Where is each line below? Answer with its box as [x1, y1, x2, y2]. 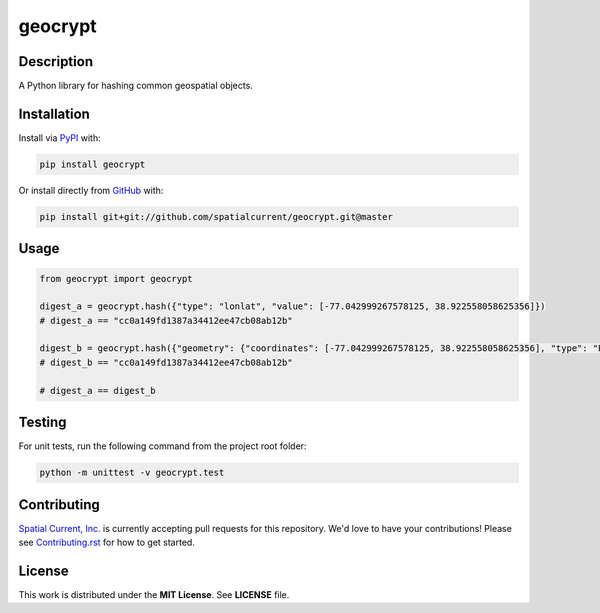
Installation [18, 105, 90, 122]
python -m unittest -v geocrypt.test [39, 467, 225, 479]
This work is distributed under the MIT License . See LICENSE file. [18, 588, 290, 600]
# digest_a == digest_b [39, 385, 157, 396]
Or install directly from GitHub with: [18, 184, 164, 196]
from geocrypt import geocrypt [39, 273, 194, 284]
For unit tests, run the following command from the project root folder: [18, 440, 307, 452]
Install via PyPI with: [18, 131, 101, 144]
